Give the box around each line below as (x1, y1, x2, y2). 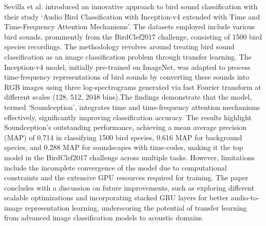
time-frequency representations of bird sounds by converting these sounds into (4, 71, 250, 82)
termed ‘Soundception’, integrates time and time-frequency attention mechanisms (4, 101, 260, 112)
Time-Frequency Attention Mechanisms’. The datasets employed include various (4, 21, 255, 32)
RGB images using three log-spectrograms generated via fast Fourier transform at (4, 81, 261, 92)
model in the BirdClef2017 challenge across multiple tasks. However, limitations (4, 152, 255, 162)
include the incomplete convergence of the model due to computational (4, 162, 227, 173)
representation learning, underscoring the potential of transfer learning (25, 202, 247, 213)
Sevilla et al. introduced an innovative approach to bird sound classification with (4, 1, 258, 11)
